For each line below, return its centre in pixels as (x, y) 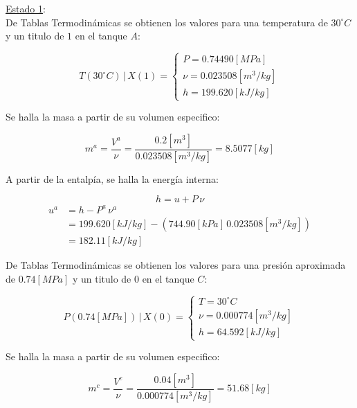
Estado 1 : (26, 8)
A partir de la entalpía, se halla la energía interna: (112, 178)
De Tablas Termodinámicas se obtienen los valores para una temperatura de (167, 22)
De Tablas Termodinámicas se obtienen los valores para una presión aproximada (176, 265)
